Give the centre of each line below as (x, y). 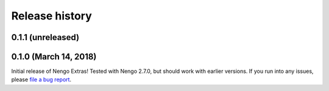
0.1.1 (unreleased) (45, 37)
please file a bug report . (41, 79)
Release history (52, 16)
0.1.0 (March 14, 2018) (54, 57)
